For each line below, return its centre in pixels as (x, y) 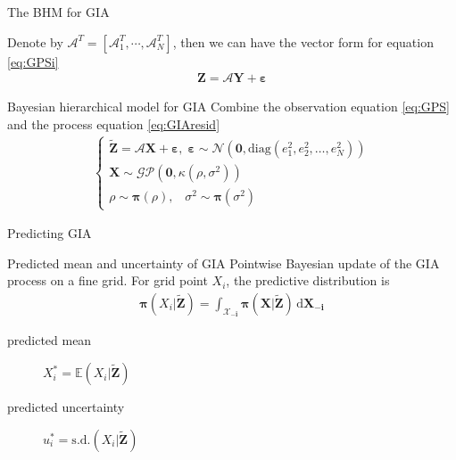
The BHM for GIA (58, 12)
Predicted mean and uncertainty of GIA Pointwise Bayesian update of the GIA (224, 263)
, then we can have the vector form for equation (303, 41)
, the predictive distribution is (308, 280)
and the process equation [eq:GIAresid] (114, 123)
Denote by (35, 41)
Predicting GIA (50, 233)
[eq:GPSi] (33, 61)
